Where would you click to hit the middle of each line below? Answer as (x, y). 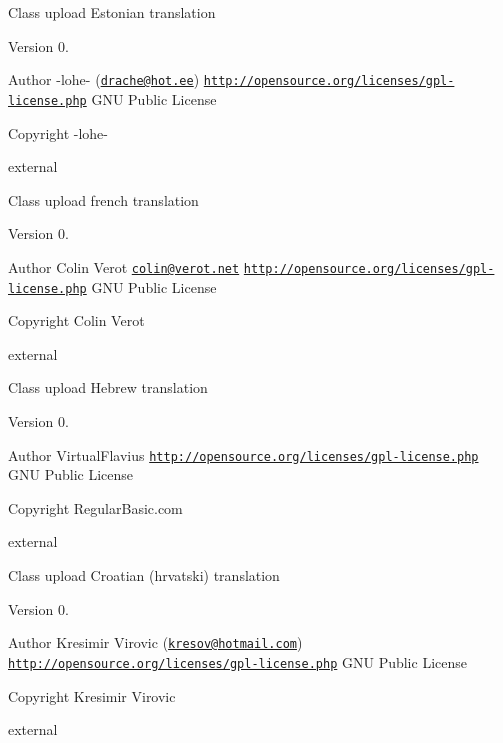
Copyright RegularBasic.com (95, 507)
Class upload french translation (103, 199)
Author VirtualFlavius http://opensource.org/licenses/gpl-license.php (243, 454)
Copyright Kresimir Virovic (92, 695)
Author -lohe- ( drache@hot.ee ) (104, 79)
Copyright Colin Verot (76, 320)
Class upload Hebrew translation (108, 387)
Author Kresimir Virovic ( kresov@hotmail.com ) (155, 642)
